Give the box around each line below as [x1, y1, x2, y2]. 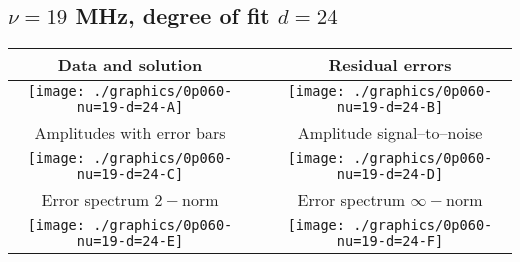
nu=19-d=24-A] [76, 99, 184, 116]
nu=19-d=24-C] [76, 166, 184, 183]
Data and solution [57, 53, 203, 77]
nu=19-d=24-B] [336, 99, 444, 116]
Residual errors [328, 53, 452, 77]
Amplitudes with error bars [34, 121, 226, 145]
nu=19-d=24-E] [76, 233, 184, 250]
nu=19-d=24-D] [336, 166, 444, 183]
